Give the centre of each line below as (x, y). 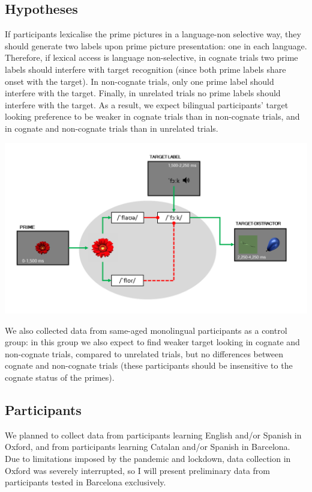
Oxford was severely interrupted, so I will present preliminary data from (138, 470)
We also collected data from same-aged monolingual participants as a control (146, 330)
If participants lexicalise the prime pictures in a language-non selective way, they (153, 34)
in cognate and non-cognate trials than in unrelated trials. (112, 128)
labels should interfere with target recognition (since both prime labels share (145, 69)
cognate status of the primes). (60, 377)
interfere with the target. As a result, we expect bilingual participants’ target (147, 104)
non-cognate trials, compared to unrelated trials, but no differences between (144, 353)
